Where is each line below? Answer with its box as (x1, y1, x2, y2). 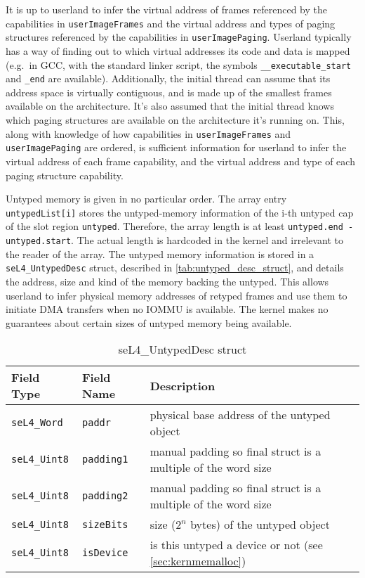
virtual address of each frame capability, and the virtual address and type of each (6, 153, 355, 168)
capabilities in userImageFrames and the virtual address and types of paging (6, 15, 336, 30)
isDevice (82, 547, 128, 559)
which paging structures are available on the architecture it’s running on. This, (6, 113, 345, 127)
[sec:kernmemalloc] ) (150, 553, 246, 570)
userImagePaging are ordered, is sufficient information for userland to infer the (6, 140, 347, 155)
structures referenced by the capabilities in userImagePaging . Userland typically (6, 30, 352, 44)
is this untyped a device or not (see (150, 537, 323, 553)
